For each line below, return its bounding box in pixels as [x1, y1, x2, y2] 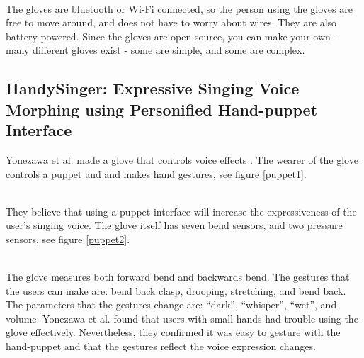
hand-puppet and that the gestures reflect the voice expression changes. [6, 339, 316, 354]
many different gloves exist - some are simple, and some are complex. [6, 43, 305, 57]
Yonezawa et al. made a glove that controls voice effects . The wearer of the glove [6, 152, 358, 167]
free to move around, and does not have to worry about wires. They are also [6, 15, 337, 30]
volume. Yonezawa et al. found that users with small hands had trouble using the [6, 311, 358, 325]
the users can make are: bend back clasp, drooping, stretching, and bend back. [6, 283, 346, 298]
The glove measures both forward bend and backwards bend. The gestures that [6, 269, 350, 284]
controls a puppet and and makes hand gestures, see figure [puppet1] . [6, 166, 307, 181]
